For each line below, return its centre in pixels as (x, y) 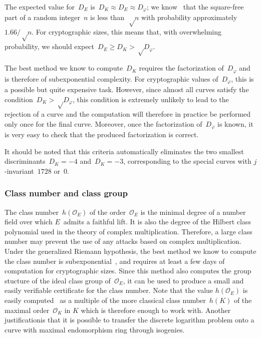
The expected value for (40, 7)
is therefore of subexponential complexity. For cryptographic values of (111, 78)
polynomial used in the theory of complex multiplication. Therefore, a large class (128, 231)
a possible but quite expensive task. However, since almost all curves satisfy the (127, 89)
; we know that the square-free (195, 7)
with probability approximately (189, 17)
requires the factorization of (181, 68)
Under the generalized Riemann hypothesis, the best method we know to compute (130, 251)
